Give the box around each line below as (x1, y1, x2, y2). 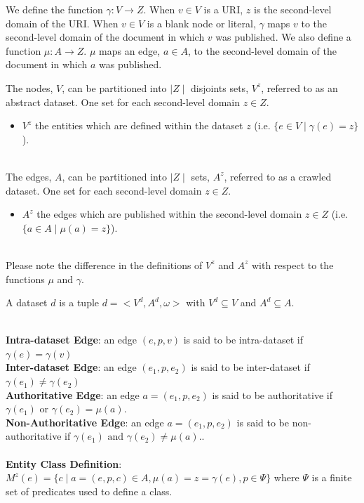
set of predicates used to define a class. (6, 483, 173, 498)
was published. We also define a (215, 30, 351, 44)
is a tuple (59, 295, 100, 310)
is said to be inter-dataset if (191, 360, 310, 374)
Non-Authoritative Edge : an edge (6, 414, 164, 429)
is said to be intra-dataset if (183, 332, 303, 347)
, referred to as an (261, 80, 338, 95)
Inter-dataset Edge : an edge (6, 360, 137, 374)
